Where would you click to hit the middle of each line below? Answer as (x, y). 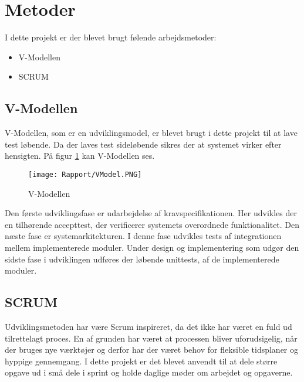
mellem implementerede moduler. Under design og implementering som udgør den (152, 247)
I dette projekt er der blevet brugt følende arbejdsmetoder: (111, 37)
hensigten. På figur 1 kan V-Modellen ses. (80, 156)
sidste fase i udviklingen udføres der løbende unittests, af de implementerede (142, 259)
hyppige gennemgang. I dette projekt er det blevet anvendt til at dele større (141, 361)
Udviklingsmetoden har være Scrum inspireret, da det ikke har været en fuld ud (148, 326)
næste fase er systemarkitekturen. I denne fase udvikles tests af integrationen (143, 236)
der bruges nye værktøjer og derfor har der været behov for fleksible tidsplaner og (152, 349)
